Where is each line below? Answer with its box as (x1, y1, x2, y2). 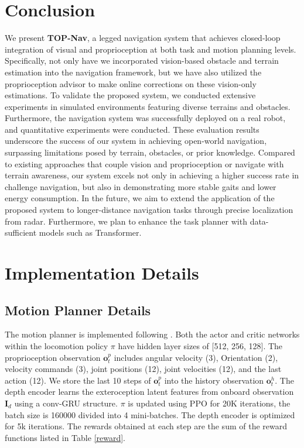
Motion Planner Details (5, 301, 151, 319)
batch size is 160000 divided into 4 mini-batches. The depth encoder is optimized (5, 408, 295, 421)
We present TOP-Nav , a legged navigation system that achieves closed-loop (5, 32, 281, 44)
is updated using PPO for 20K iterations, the (128, 397, 291, 409)
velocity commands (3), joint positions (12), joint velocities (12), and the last (5, 363, 282, 375)
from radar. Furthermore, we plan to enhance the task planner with (5, 215, 247, 227)
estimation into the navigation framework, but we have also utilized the (5, 66, 262, 78)
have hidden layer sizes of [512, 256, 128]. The (118, 339, 283, 351)
